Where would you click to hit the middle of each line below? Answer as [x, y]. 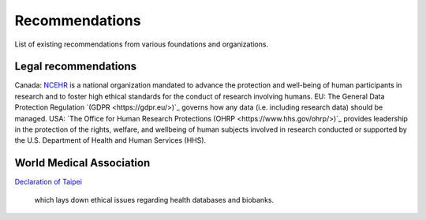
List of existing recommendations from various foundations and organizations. [141, 44]
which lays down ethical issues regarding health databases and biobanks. [154, 199]
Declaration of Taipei [49, 182]
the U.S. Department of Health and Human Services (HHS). [110, 140]
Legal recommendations [76, 67]
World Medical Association [82, 163]
